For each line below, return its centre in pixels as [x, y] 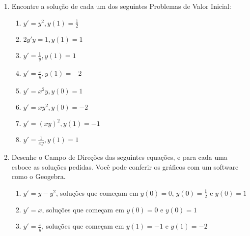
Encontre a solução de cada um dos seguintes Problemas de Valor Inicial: [121, 6]
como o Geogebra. [39, 176]
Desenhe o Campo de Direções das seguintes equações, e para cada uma [119, 157]
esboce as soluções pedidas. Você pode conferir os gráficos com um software [125, 166]
